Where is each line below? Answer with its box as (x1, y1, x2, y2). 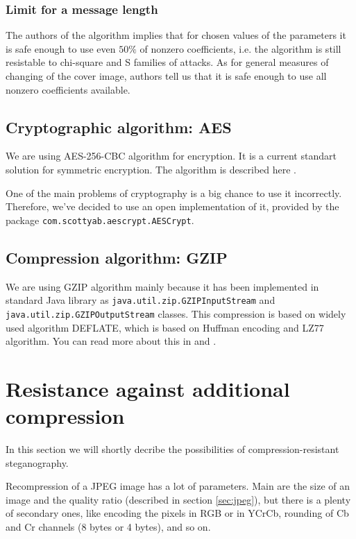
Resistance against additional (6, 374, 290, 402)
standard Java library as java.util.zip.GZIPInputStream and (6, 293, 276, 307)
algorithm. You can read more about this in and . (6, 334, 217, 348)
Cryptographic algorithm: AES (6, 116, 232, 137)
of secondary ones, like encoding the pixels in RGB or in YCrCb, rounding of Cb (6, 506, 349, 520)
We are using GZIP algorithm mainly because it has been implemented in (6, 279, 319, 293)
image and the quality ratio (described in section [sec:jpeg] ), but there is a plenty (6, 492, 351, 506)
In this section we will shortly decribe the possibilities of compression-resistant (6, 442, 339, 456)
